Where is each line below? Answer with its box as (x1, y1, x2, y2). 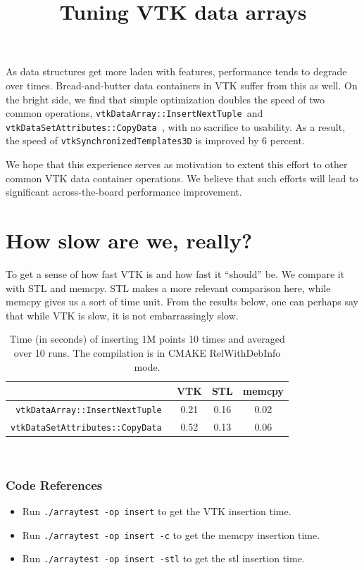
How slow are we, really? (6, 226, 253, 255)
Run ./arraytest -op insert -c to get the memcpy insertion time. (22, 527, 320, 542)
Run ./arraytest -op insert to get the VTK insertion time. (22, 503, 291, 518)
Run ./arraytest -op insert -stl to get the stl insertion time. (22, 551, 305, 566)
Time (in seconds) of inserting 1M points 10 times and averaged (9, 331, 285, 346)
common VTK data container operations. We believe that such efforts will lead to (6, 170, 358, 185)
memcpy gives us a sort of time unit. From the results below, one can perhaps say (6, 294, 358, 309)
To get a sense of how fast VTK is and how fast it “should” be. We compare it (6, 267, 345, 281)
